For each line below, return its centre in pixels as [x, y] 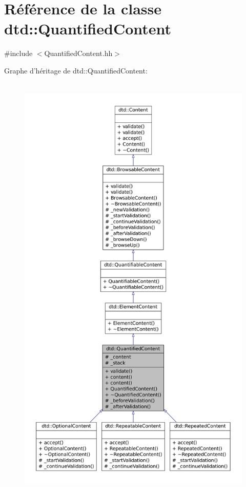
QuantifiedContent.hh [78, 53]
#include [18, 53]
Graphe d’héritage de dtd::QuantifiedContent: [76, 70]
